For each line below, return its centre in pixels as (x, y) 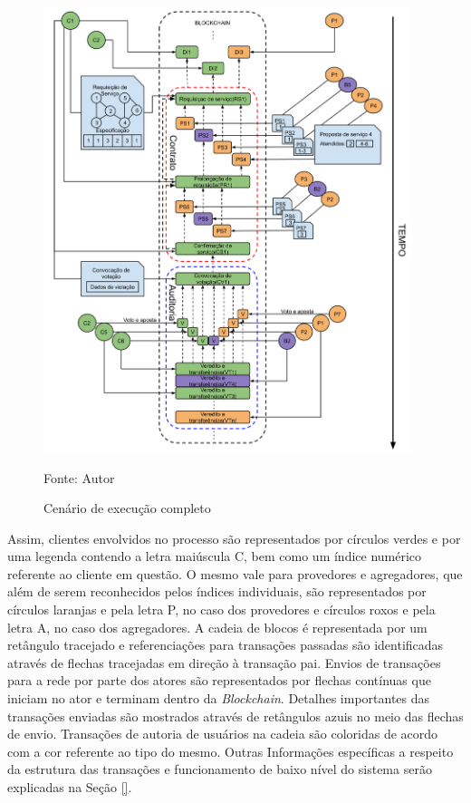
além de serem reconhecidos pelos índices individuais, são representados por (217, 591)
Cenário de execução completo (127, 508)
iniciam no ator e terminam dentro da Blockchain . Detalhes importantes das (219, 698)
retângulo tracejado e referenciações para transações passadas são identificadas (226, 645)
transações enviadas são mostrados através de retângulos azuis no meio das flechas (235, 716)
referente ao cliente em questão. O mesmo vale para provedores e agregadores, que (235, 573)
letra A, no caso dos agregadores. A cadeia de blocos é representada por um (217, 627)
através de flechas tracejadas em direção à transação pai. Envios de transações (224, 662)
